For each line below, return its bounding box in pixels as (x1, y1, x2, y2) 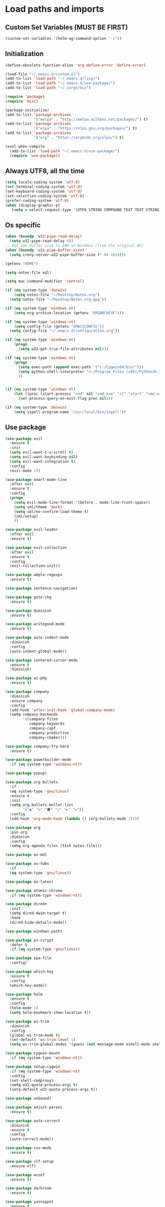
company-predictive (29, 730, 69, 735)
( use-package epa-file (5, 956, 52, 961)
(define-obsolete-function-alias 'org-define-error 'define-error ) (5, 63, 146, 67)
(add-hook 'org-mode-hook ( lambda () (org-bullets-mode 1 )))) (9, 816, 139, 821)
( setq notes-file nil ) (5, 270, 52, 275)
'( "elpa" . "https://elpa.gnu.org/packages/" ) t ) (33, 126, 137, 131)
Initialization (5, 50, 44, 58)
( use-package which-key (5, 969, 54, 974)
